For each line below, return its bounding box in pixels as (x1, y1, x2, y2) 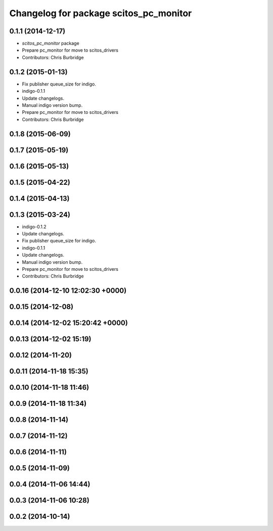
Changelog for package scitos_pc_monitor (9, 8, 192, 19)
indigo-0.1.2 (22, 223, 47, 230)
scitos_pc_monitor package (22, 40, 79, 47)
